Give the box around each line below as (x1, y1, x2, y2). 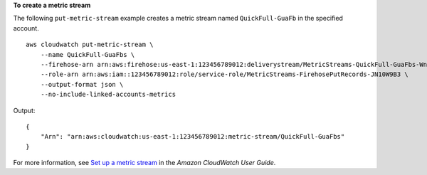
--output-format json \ (40, 80, 124, 88)
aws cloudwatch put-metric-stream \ (26, 41, 154, 49)
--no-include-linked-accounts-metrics (40, 90, 176, 99)
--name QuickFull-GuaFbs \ (40, 51, 135, 58)
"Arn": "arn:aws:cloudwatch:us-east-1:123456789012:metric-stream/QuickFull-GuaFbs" (40, 132, 345, 141)
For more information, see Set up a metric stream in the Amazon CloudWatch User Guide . (13, 159, 276, 167)
